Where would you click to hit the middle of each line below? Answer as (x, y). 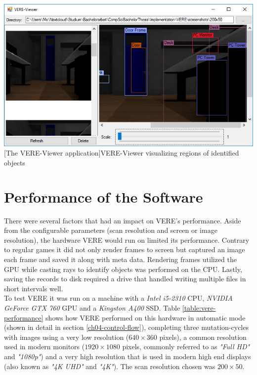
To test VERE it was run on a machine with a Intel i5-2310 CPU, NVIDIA (118, 298)
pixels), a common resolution (203, 337)
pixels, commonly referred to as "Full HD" (186, 347)
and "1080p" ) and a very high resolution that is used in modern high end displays (128, 356)
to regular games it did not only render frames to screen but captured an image (125, 249)
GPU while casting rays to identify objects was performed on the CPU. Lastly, (123, 269)
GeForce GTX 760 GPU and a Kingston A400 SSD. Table (92, 308)
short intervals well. (34, 288)
